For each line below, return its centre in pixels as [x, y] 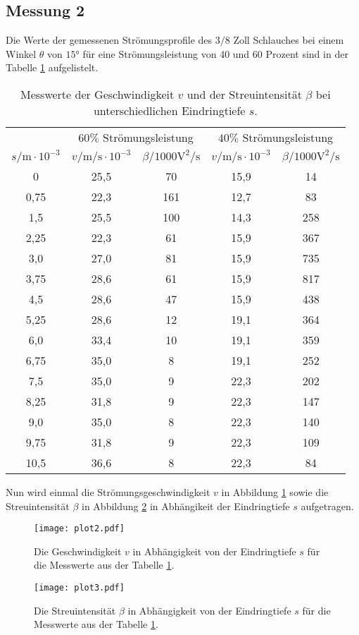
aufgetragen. [327, 506]
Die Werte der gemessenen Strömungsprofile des [109, 40]
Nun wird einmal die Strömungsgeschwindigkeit [108, 491]
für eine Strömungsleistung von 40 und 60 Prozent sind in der [215, 53]
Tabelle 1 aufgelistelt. [52, 67]
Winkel [21, 53]
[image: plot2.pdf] [79, 529]
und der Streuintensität [244, 94]
